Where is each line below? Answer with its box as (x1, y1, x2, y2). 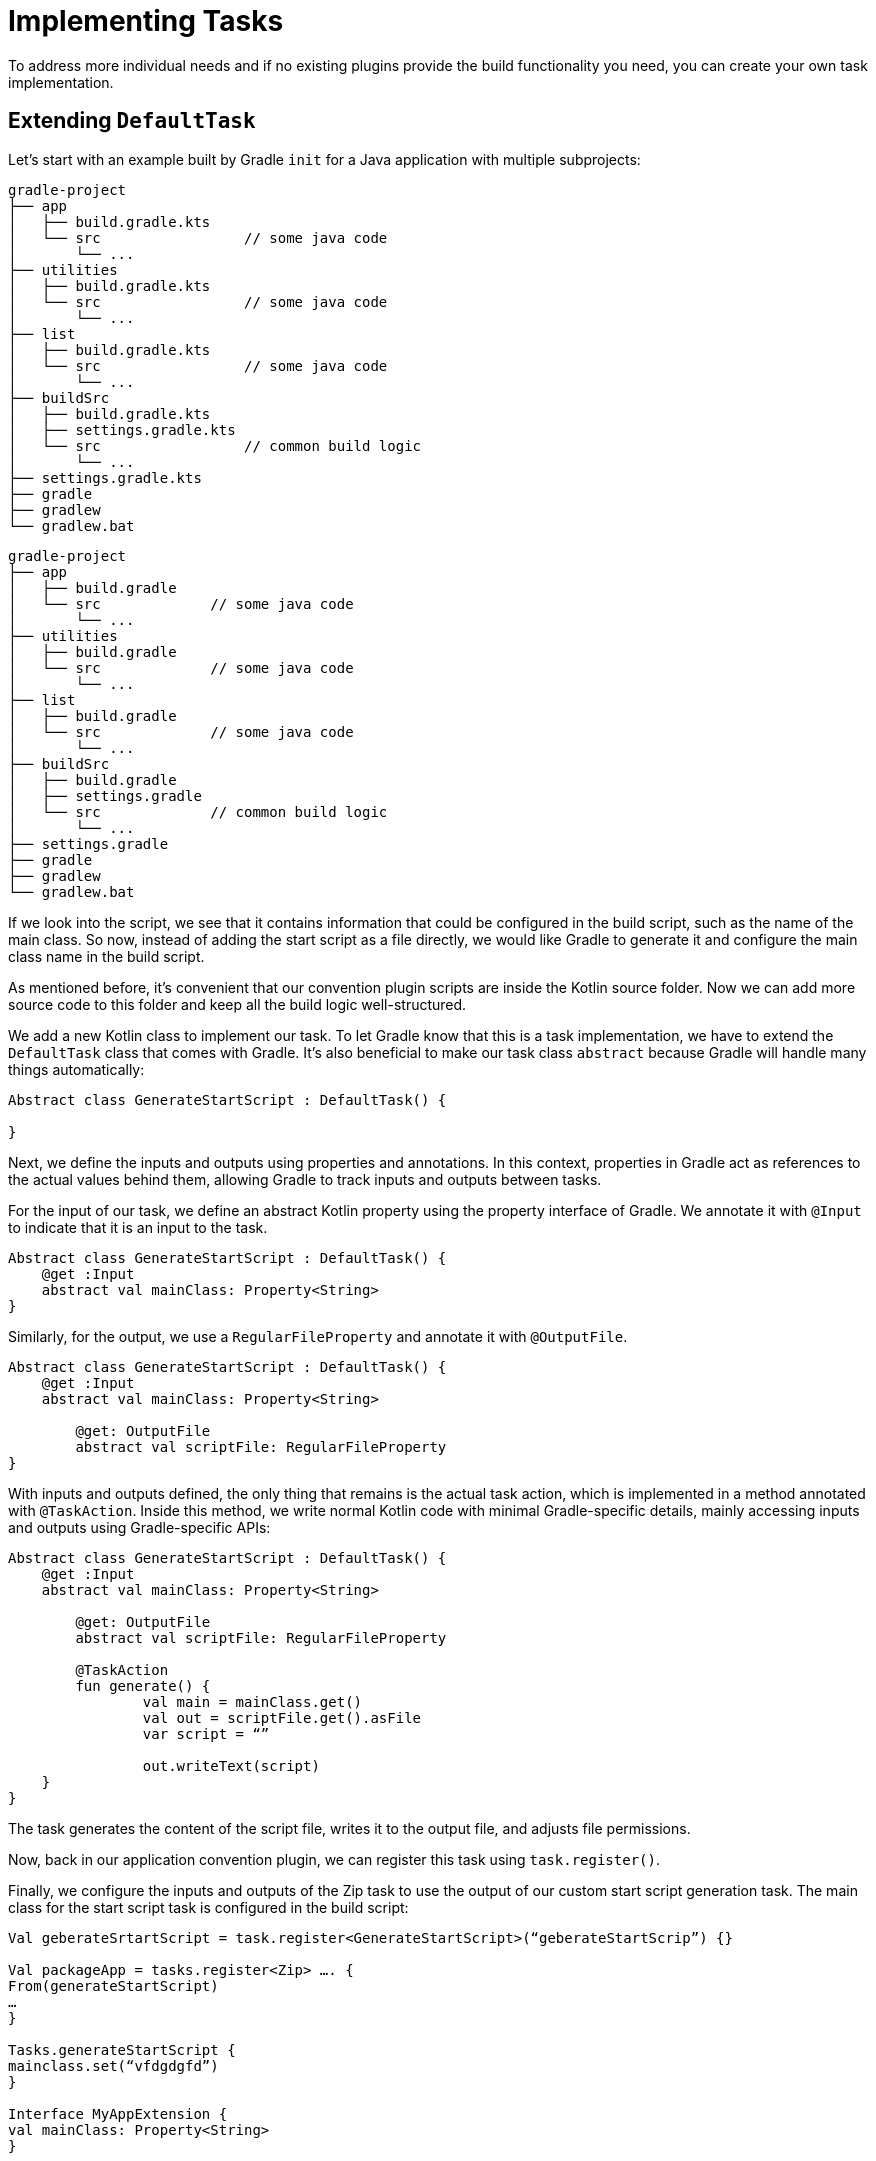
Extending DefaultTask (8, 108, 256, 134)
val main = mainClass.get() (142, 1693, 363, 1710)
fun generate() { (75, 1677, 211, 1694)
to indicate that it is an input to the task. (8, 1218, 268, 1236)
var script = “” (142, 1725, 270, 1742)
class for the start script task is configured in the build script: (8, 1898, 409, 1916)
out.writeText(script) (142, 1757, 320, 1774)
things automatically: (8, 1060, 145, 1078)
